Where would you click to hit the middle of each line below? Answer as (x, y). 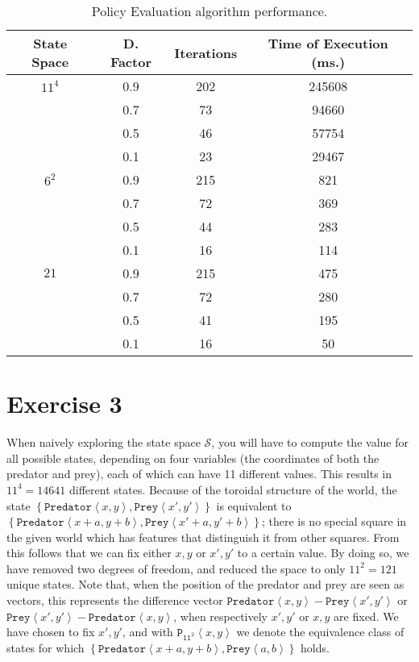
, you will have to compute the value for (310, 442)
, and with (147, 632)
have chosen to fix (51, 632)
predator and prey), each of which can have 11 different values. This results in (199, 474)
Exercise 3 (64, 404)
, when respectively (220, 616)
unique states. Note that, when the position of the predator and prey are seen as (205, 584)
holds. (315, 647)
